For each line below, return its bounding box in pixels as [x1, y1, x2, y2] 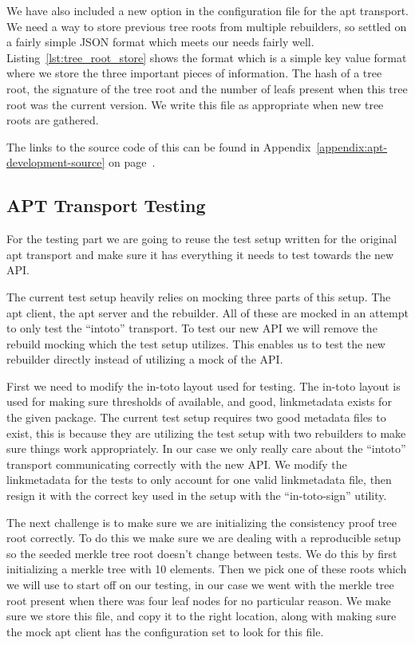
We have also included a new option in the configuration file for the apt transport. [6, 2, 409, 18]
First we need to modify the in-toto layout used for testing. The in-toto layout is [6, 377, 401, 394]
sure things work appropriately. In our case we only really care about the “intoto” [6, 440, 406, 457]
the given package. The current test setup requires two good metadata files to [6, 409, 386, 426]
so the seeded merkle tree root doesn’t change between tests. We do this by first [6, 545, 397, 561]
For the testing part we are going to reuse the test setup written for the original [6, 230, 397, 247]
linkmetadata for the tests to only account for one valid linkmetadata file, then [6, 471, 392, 488]
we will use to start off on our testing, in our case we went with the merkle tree [6, 576, 394, 593]
